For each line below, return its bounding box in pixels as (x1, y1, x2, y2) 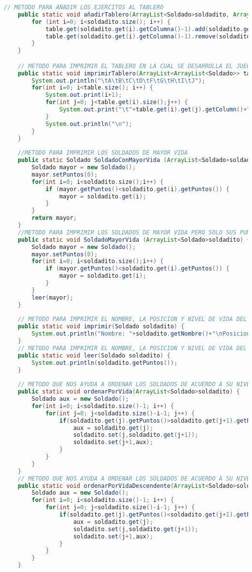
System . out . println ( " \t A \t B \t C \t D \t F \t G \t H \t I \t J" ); (31, 77, 205, 84)
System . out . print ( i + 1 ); (45, 91, 122, 99)
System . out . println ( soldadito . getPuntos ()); (31, 359, 178, 366)
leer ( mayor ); (31, 294, 74, 301)
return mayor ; (31, 214, 77, 222)
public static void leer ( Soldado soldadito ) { (17, 352, 171, 359)
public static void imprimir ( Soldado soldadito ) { (17, 323, 185, 330)
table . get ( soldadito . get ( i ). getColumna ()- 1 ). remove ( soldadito (45, 33, 251, 40)
